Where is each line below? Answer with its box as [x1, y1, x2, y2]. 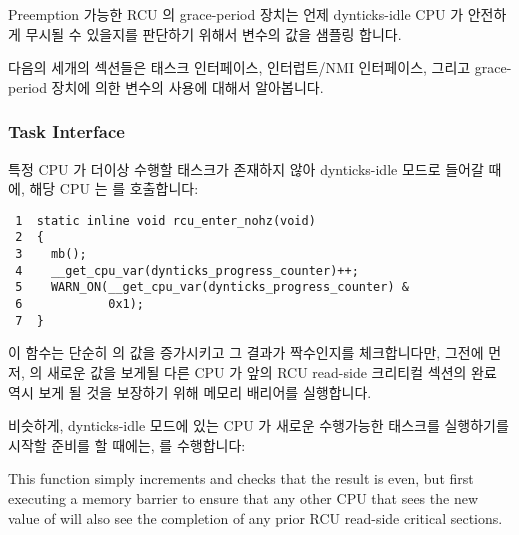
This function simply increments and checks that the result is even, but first [8, 468, 474, 489]
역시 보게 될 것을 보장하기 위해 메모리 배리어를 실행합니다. [8, 381, 372, 402]
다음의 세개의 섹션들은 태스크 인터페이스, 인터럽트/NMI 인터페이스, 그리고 [8, 57, 471, 78]
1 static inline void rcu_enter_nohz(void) [15, 213, 316, 228]
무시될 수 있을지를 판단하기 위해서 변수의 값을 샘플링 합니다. [25, 23, 402, 44]
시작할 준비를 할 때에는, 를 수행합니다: [8, 434, 246, 455]
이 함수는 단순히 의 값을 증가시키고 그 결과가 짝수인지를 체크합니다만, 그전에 [8, 342, 484, 363]
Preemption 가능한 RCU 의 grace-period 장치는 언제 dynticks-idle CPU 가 [8, 4, 464, 24]
